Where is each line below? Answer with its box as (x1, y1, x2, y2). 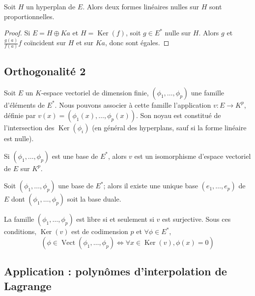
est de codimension (71, 226, 128, 237)
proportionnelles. (4, 11, 55, 21)
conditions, (4, 226, 37, 237)
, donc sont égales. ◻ (105, 37, 170, 48)
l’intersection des (4, 122, 55, 133)
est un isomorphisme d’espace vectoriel (134, 150, 251, 161)
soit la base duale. (67, 194, 121, 204)
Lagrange (4, 278, 52, 293)
